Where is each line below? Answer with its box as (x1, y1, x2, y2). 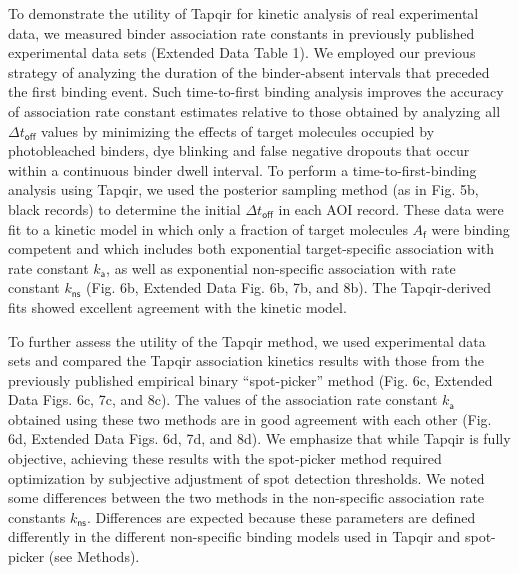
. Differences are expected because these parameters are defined (86, 506, 476, 527)
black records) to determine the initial (8, 198, 241, 219)
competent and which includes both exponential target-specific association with (8, 238, 495, 259)
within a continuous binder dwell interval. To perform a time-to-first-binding (8, 159, 477, 180)
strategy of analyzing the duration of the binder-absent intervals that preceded (8, 61, 490, 82)
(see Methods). (48, 546, 140, 567)
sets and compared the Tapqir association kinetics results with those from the (8, 350, 484, 371)
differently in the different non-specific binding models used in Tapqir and (8, 526, 461, 547)
